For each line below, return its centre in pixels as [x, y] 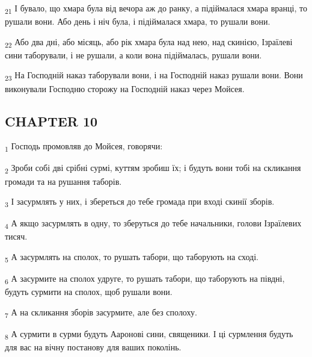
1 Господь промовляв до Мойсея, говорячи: [84, 147]
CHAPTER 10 [51, 121]
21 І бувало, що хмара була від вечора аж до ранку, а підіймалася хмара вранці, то [156, 9]
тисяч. [16, 236]
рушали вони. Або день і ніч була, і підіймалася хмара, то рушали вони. [138, 21]
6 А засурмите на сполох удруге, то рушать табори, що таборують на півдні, [145, 279]
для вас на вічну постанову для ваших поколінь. [93, 347]
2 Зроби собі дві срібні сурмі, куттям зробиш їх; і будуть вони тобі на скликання [153, 169]
